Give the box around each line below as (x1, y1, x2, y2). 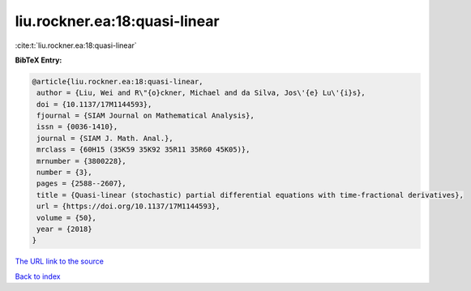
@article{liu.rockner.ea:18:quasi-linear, (32, 77, 203, 86)
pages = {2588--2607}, (36, 179, 127, 188)
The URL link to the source (15, 256, 105, 267)
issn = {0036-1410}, (36, 122, 118, 131)
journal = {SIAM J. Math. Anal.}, (36, 134, 173, 143)
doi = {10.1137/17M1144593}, (36, 100, 152, 109)
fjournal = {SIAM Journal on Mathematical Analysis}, (36, 111, 255, 121)
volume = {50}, (36, 213, 97, 222)
